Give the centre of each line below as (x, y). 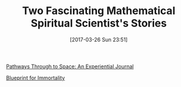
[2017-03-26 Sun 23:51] (99, 39)
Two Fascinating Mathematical (99, 11)
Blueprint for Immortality (36, 78)
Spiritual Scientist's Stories (99, 23)
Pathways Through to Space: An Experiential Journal (70, 66)
